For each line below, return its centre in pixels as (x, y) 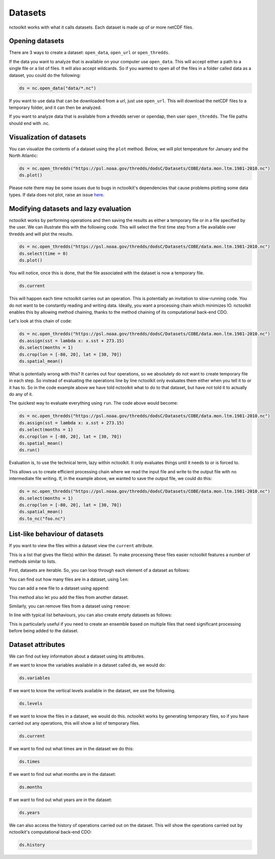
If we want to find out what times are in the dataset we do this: (71, 749)
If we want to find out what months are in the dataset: (62, 774)
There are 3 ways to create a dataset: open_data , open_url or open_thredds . (89, 53)
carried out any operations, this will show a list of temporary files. (75, 723)
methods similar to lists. (33, 561)
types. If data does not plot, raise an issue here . (57, 195)
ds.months (31, 787)
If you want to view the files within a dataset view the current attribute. (81, 546)
